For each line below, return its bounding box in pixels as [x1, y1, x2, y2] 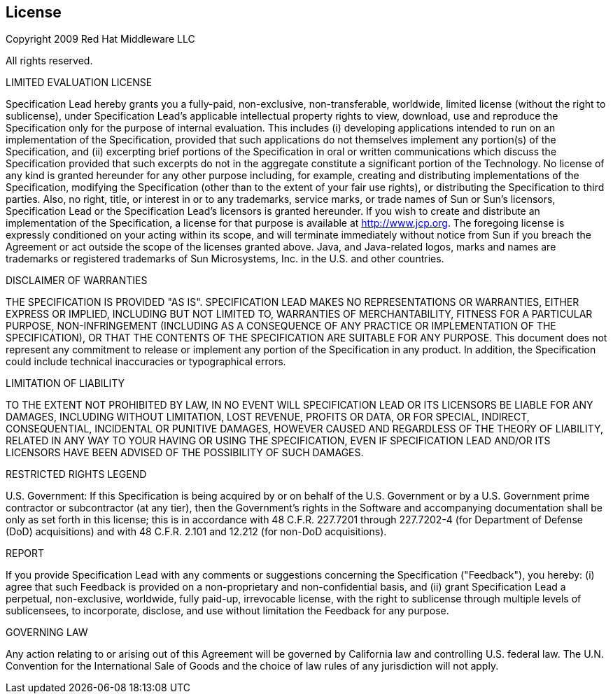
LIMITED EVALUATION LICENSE [6, 76, 153, 89]
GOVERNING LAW [6, 626, 88, 639]
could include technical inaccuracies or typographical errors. [6, 355, 286, 368]
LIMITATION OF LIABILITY [6, 377, 125, 390]
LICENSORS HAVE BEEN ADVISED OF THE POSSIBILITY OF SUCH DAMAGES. [6, 446, 364, 459]
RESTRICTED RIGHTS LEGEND [6, 468, 147, 481]
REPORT [6, 547, 45, 560]
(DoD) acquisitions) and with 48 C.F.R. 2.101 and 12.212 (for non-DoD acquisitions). [6, 525, 387, 538]
